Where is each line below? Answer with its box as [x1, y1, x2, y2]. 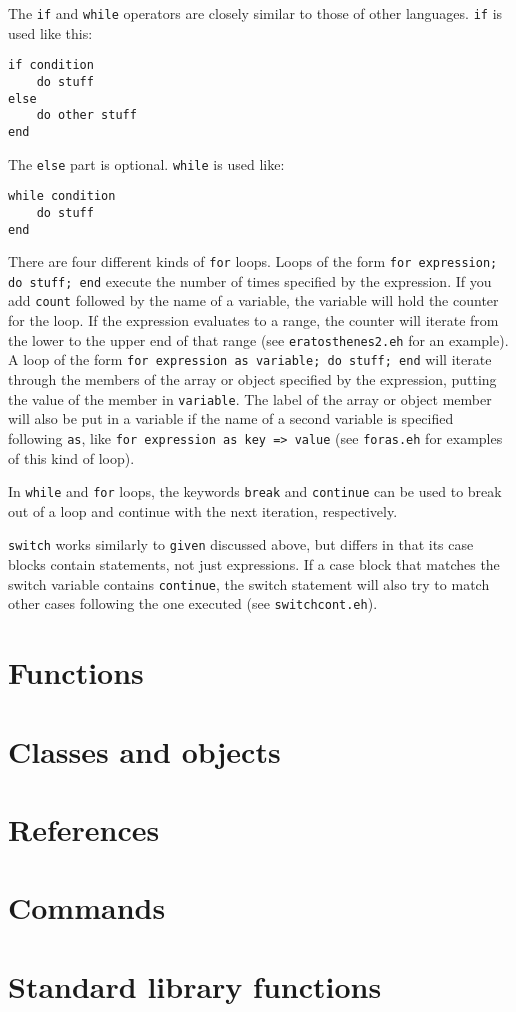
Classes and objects [8, 730, 281, 771]
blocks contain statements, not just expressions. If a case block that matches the [8, 554, 500, 575]
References [8, 808, 160, 849]
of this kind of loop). [8, 447, 135, 468]
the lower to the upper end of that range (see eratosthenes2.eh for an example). [8, 329, 509, 350]
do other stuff [36, 108, 137, 123]
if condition [8, 58, 94, 73]
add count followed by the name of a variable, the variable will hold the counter [8, 290, 499, 311]
